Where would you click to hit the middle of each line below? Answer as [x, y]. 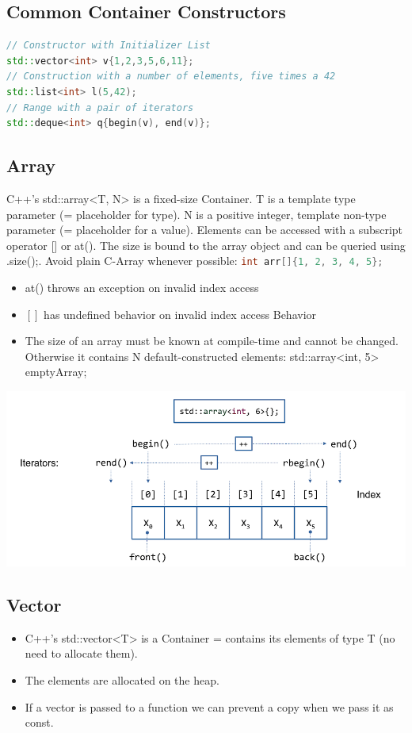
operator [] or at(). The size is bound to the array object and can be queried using [206, 245]
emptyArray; [56, 372]
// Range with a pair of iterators [100, 107]
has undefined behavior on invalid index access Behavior [180, 314]
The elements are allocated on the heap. [122, 679]
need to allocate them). [81, 653]
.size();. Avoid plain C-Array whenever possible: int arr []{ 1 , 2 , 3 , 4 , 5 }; [195, 261]
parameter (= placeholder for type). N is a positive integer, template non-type [196, 214]
